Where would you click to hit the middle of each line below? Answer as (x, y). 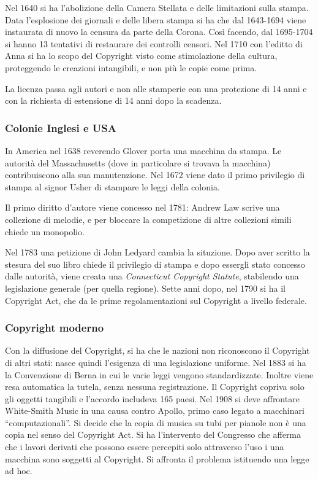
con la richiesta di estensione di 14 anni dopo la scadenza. (113, 100)
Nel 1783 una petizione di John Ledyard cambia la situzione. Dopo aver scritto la (157, 252)
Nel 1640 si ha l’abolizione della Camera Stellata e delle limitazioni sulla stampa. (157, 7)
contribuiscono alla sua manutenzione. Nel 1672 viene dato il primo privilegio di (155, 175)
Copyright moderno (55, 328)
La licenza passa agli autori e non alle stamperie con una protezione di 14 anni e (156, 88)
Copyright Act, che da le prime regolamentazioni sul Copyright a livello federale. (156, 300)
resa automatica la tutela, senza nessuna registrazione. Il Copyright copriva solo (155, 387)
